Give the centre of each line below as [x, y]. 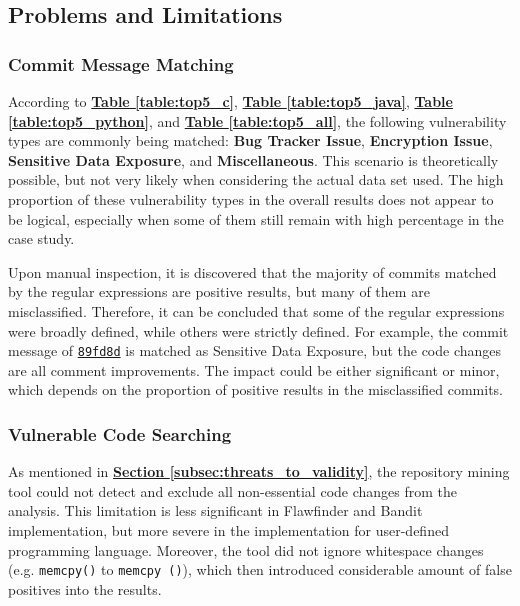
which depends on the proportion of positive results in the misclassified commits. [256, 389]
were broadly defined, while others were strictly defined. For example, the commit [258, 330]
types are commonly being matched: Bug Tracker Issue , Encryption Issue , [250, 140]
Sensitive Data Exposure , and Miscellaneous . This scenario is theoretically [253, 159]
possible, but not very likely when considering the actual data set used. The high [256, 179]
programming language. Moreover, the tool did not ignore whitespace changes [246, 549]
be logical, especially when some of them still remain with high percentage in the [256, 218]
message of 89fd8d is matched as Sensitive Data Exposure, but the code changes [255, 350]
